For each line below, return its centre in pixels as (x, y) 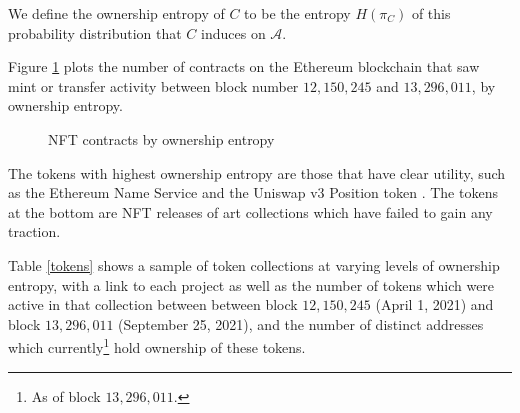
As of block (66, 395)
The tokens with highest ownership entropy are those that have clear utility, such (257, 172)
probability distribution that (95, 32)
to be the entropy (297, 13)
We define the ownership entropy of (116, 13)
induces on (233, 32)
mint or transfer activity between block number (153, 85)
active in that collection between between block (153, 304)
